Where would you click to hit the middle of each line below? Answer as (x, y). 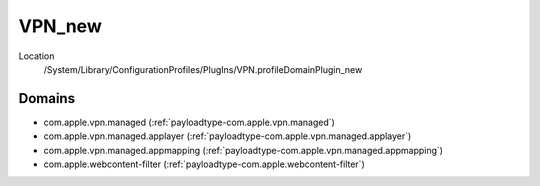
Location (36, 56)
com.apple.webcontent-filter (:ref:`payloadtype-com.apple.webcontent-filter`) (204, 164)
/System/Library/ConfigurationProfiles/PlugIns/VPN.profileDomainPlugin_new (203, 69)
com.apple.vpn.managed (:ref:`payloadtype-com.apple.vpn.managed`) (189, 122)
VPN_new (60, 26)
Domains (46, 98)
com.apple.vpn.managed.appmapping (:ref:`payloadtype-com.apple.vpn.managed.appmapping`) (243, 150)
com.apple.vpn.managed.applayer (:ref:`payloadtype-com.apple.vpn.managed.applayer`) (227, 136)
